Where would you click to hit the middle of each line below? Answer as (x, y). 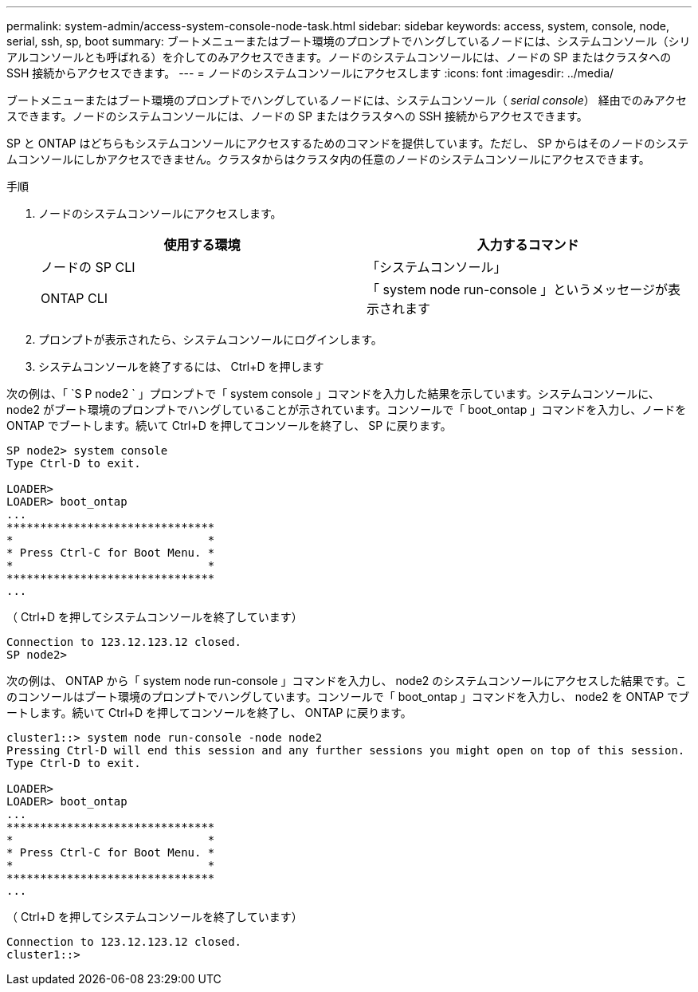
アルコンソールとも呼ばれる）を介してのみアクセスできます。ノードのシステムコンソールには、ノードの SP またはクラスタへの (339, 57)
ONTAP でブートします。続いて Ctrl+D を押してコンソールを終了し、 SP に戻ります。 (229, 425)
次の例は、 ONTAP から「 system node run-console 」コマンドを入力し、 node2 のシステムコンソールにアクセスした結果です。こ (347, 681)
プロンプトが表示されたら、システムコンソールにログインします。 (210, 339)
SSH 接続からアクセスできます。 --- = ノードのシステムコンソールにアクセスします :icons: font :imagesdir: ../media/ (310, 73)
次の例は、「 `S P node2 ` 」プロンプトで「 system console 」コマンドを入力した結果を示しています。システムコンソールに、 (333, 394)
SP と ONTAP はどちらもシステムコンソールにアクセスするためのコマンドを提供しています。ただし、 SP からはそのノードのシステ (348, 143)
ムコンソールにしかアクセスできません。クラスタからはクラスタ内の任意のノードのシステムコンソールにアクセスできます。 (328, 159)
